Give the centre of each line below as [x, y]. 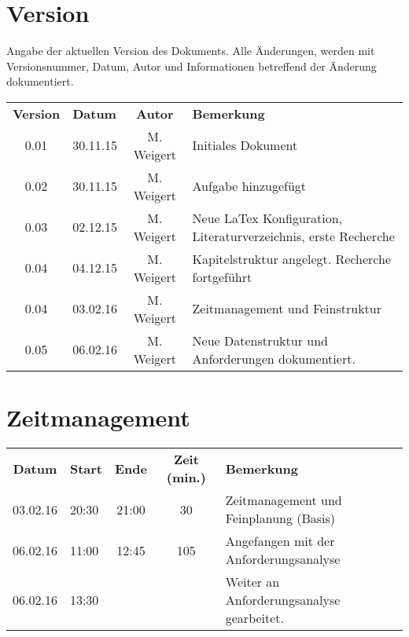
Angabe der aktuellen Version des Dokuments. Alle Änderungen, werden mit [191, 51]
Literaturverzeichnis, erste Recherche [293, 236]
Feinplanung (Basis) [280, 518]
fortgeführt [222, 276]
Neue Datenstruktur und [260, 340]
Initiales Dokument [245, 145]
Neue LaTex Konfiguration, [267, 218]
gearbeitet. [255, 618]
